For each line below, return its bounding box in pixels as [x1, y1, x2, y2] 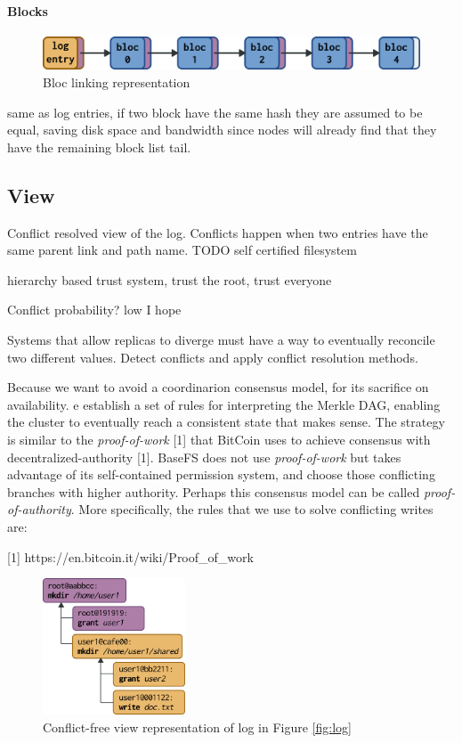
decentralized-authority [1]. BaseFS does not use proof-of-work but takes [7, 447, 401, 466]
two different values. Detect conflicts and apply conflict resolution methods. [7, 347, 418, 366]
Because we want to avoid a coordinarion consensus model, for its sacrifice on [7, 378, 429, 396]
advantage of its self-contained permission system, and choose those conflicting [7, 465, 435, 484]
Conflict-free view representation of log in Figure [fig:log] [43, 717, 352, 736]
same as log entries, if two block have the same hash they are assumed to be [7, 102, 423, 121]
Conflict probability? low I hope [7, 300, 182, 319]
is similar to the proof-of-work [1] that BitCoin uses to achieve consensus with [7, 429, 431, 448]
